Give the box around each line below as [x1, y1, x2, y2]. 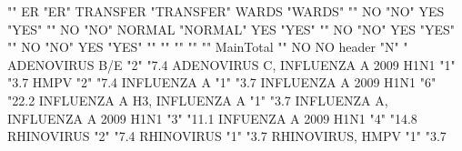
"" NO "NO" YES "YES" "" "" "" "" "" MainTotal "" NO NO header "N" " [7, 37, 408, 56]
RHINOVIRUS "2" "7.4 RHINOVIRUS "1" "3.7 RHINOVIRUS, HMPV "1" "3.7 [7, 126, 447, 146]
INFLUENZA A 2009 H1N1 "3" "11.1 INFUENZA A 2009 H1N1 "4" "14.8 [7, 108, 417, 127]
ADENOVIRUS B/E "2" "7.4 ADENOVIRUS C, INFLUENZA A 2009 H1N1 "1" [7, 55, 456, 74]
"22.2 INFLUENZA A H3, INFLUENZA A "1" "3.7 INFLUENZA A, [7, 90, 388, 109]
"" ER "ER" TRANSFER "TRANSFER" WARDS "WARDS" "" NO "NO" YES [7, 2, 445, 20]
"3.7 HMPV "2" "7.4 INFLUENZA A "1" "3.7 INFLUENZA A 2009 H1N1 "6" [7, 73, 437, 92]
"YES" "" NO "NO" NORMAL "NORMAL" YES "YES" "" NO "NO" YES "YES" [7, 19, 455, 38]
